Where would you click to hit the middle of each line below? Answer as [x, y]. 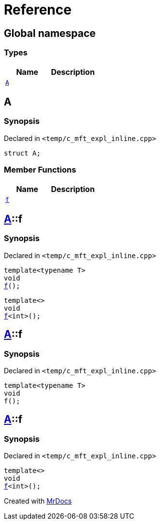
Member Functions [40, 170]
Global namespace [50, 33]
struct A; [22, 153]
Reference [38, 10]
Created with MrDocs [38, 501]
